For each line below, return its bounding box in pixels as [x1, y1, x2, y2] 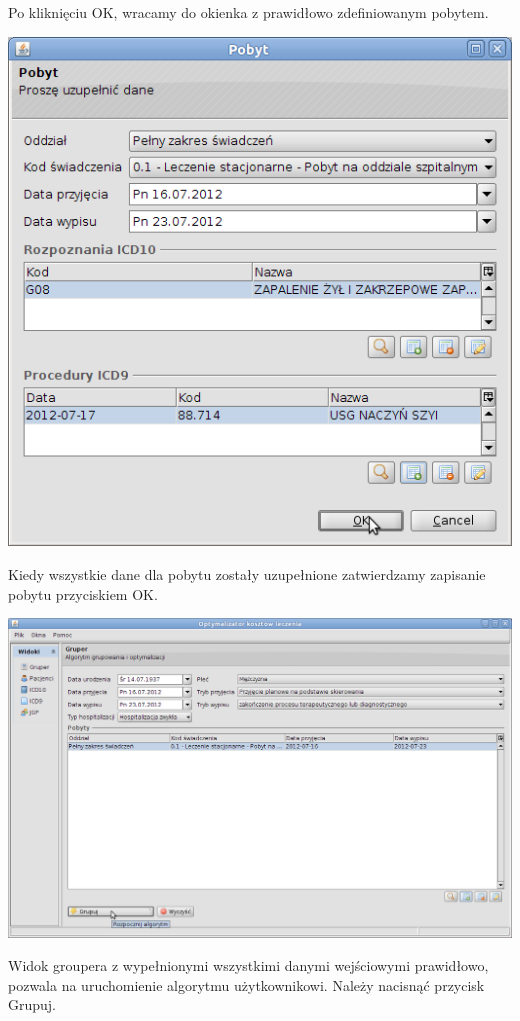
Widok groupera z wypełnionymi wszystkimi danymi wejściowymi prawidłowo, [8, 955, 489, 976]
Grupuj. [8, 994, 57, 1015]
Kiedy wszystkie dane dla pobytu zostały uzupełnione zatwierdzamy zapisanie [8, 564, 486, 585]
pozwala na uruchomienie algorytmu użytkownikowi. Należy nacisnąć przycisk [8, 974, 485, 995]
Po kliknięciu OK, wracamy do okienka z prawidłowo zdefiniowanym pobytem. [8, 2, 489, 22]
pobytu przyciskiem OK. [8, 583, 158, 604]
